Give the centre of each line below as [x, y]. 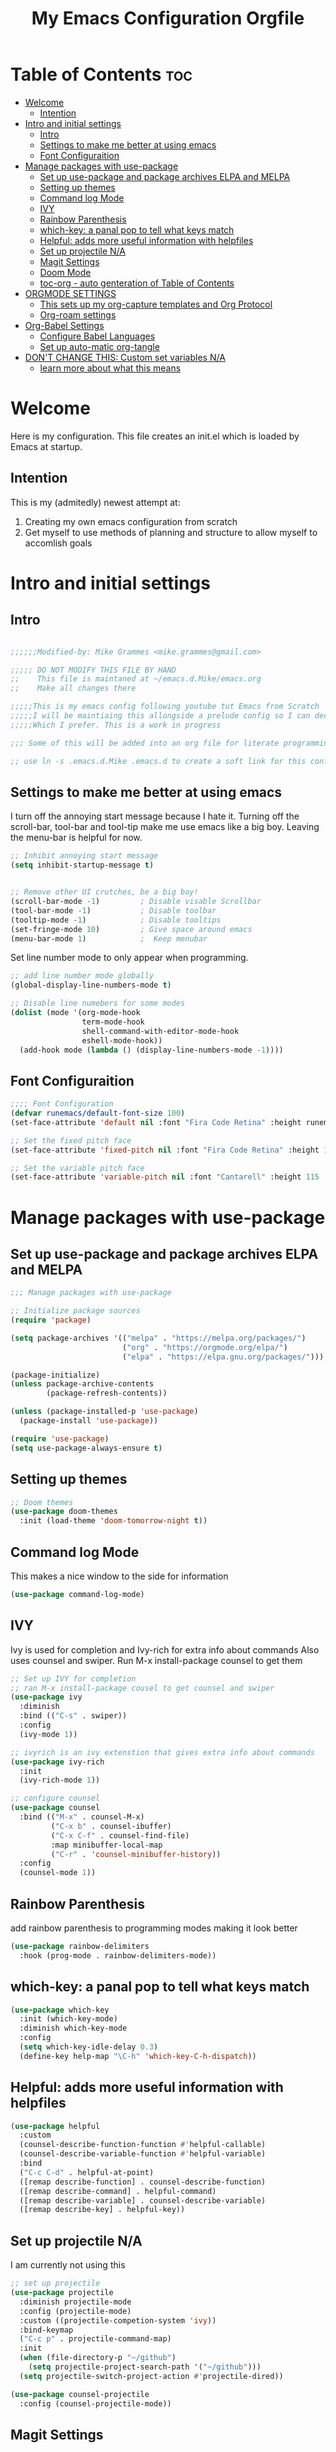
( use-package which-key [60, 2010]
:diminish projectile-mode [75, 2302]
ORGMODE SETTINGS [70, 293]
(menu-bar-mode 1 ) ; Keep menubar [109, 938]
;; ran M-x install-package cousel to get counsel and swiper [142, 1688]
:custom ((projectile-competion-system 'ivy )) [118, 2320]
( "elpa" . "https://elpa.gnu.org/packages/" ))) [223, 1357]
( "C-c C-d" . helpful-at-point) [87, 2172]
